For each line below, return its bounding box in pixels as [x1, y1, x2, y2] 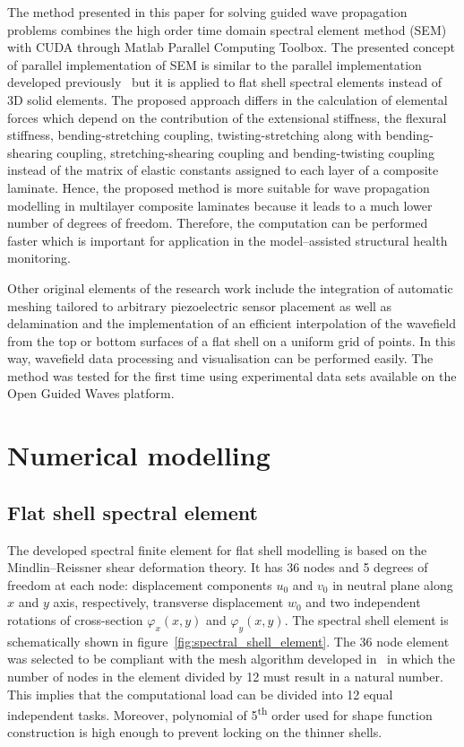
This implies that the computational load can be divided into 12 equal [7, 684, 393, 703]
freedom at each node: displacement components [7, 575, 272, 594]
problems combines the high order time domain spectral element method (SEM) [7, 20, 447, 39]
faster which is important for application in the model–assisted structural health [7, 230, 448, 249]
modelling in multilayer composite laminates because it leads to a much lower [7, 195, 433, 214]
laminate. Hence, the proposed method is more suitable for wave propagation [7, 178, 430, 196]
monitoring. [7, 248, 71, 267]
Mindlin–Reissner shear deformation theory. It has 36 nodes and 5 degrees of [7, 558, 428, 577]
